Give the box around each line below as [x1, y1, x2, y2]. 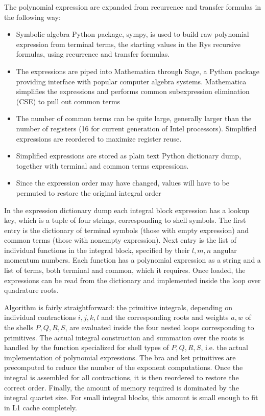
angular [213, 244, 237, 255]
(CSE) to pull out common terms [16, 96, 121, 106]
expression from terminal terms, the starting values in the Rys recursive [16, 38, 241, 49]
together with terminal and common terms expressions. [16, 160, 189, 171]
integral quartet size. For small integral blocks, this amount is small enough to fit [4, 392, 258, 403]
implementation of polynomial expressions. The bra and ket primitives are [4, 352, 236, 362]
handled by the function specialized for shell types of [4, 342, 169, 353]
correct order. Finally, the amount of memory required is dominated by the [4, 382, 239, 392]
